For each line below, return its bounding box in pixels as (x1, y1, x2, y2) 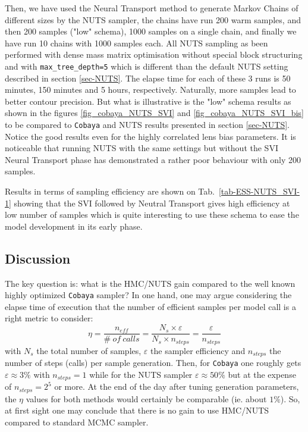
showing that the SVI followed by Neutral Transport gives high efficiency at (14, 196, 290, 209)
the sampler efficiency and (150, 344, 246, 356)
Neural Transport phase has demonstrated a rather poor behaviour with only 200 (5, 153, 301, 165)
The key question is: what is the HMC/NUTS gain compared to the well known (5, 277, 296, 289)
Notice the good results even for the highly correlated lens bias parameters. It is (5, 130, 296, 142)
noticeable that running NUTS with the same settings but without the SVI (5, 142, 278, 154)
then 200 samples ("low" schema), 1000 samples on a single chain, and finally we (5, 25, 297, 37)
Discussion (5, 249, 71, 267)
